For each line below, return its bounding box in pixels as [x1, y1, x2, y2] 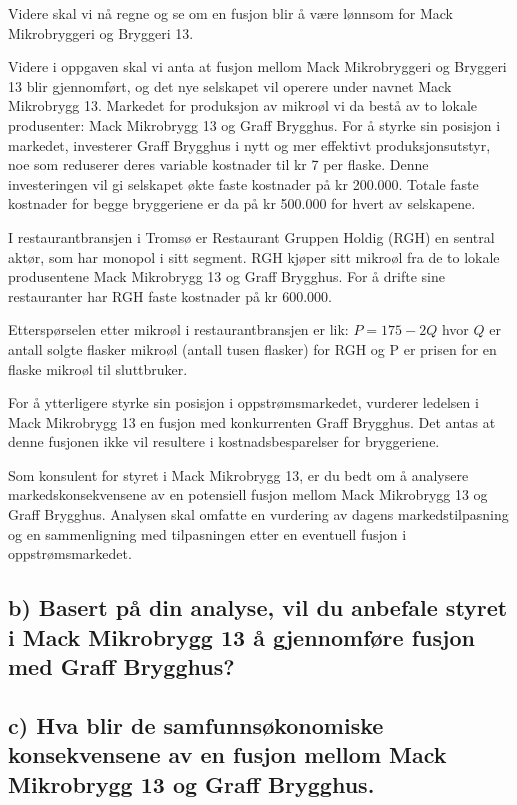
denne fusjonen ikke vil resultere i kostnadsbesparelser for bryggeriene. [8, 431, 440, 452]
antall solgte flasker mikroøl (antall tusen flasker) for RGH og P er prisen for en [8, 338, 497, 359]
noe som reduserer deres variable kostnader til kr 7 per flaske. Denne [8, 154, 429, 175]
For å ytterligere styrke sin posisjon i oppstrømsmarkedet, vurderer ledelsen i [8, 392, 479, 413]
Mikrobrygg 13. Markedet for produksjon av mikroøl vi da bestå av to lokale [8, 95, 478, 116]
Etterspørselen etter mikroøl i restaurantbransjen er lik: [8, 319, 349, 340]
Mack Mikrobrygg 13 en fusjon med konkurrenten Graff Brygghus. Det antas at [8, 411, 496, 432]
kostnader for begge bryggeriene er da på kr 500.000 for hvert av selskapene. [8, 193, 476, 214]
